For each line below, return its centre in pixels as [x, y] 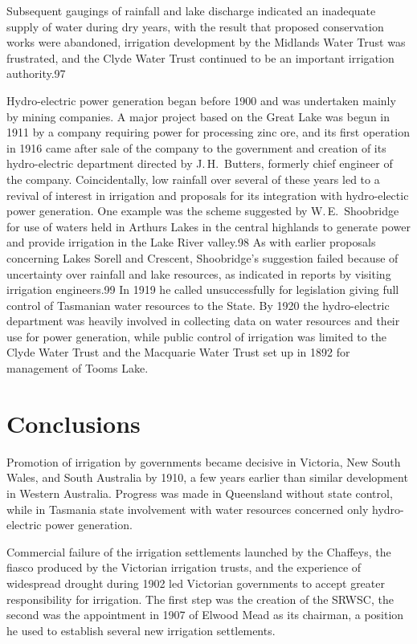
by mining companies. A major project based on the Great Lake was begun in [198, 116]
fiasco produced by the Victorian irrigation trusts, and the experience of [184, 567]
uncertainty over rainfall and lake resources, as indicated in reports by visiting [199, 273]
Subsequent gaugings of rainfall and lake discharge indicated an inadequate [191, 10]
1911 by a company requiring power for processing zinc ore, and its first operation [208, 132]
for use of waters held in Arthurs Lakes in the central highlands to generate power [208, 226]
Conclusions [74, 423]
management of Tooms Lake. [78, 368]
